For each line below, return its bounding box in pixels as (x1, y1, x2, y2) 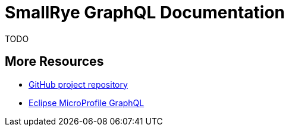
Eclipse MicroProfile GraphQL (29, 97, 144, 108)
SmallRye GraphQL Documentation (5, 2, 285, 23)
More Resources (5, 54, 104, 69)
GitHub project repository (29, 79, 128, 90)
